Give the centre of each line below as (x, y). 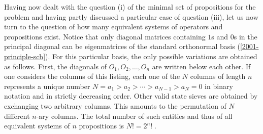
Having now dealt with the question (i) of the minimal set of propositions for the (130, 7)
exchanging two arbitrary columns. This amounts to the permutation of (115, 105)
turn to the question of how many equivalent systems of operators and (113, 27)
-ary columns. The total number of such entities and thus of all (134, 116)
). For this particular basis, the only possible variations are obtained (151, 56)
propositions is (102, 126)
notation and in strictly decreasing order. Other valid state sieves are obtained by (131, 96)
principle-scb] (25, 56)
